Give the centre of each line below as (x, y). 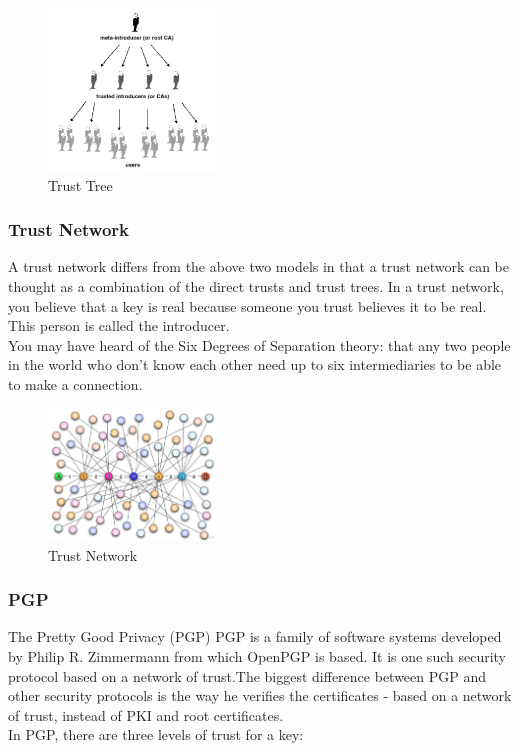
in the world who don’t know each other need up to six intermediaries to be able (255, 364)
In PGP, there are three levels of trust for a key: (156, 734)
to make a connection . (75, 383)
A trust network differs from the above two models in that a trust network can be (259, 266)
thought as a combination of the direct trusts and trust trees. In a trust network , (256, 285)
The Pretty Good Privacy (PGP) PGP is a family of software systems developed (255, 636)
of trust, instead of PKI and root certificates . (146, 714)
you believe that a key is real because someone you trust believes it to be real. (247, 305)
